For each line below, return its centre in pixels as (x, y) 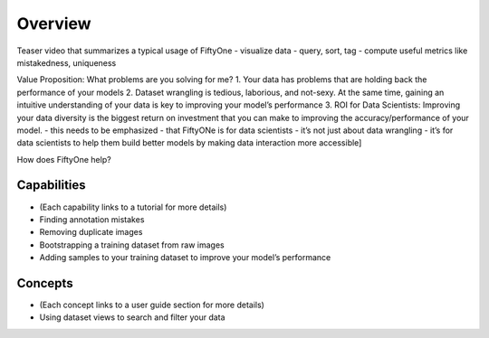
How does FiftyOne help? (64, 159)
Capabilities (51, 185)
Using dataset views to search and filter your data (132, 317)
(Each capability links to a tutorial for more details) (133, 207)
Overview (54, 23)
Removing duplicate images (91, 232)
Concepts (45, 283)
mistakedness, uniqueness (67, 62)
